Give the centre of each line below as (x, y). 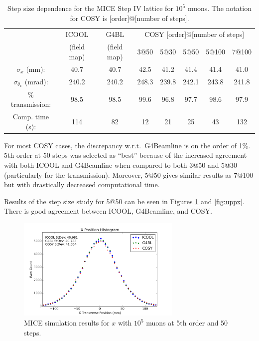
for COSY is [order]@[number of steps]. (129, 18)
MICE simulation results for (67, 323)
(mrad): (36, 81)
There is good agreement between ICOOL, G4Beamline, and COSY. (108, 211)
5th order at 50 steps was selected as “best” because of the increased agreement (126, 155)
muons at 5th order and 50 (187, 323)
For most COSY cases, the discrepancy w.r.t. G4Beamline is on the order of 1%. (127, 145)
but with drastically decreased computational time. (82, 184)
